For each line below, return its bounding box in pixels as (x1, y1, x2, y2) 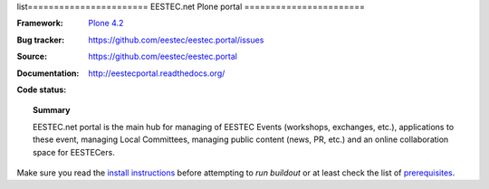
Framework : (16, 18, 63, 29)
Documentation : (16, 68, 80, 79)
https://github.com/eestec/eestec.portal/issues (88, 34, 264, 45)
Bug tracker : (16, 34, 65, 45)
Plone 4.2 (88, 18, 124, 29)
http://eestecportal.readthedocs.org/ (88, 68, 225, 79)
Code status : (16, 84, 67, 95)
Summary (33, 105, 71, 116)
